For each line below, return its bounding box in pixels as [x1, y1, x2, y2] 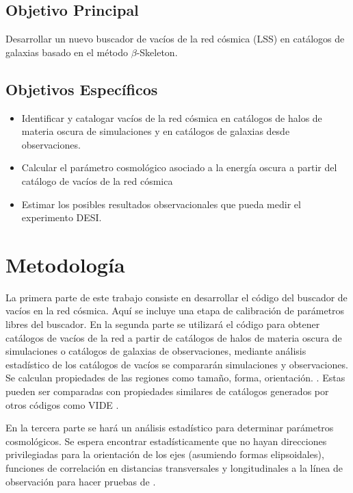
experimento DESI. [21, 210, 102, 225]
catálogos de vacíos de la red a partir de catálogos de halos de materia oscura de [5, 330, 342, 344]
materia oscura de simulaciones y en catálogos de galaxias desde [21, 124, 290, 138]
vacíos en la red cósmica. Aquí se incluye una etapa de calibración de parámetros [5, 303, 345, 318]
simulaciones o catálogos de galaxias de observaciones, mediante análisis [5, 344, 306, 358]
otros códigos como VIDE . [5, 397, 119, 412]
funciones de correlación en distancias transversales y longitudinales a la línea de [5, 461, 343, 475]
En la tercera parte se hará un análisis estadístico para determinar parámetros [5, 420, 334, 435]
